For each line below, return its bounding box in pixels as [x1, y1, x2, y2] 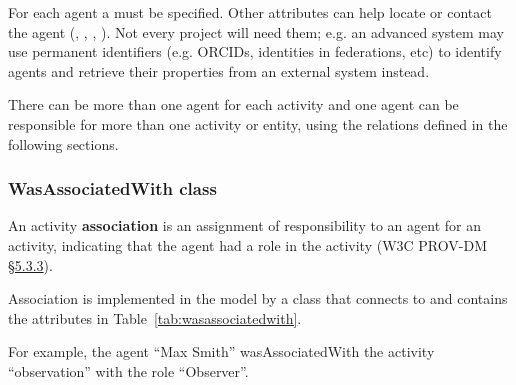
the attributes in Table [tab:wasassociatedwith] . [8, 307, 302, 328]
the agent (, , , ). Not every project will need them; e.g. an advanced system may [8, 21, 505, 42]
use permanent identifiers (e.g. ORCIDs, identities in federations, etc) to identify [8, 41, 502, 62]
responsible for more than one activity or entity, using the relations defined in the [8, 113, 508, 134]
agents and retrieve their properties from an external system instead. [8, 60, 430, 81]
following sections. [8, 133, 119, 154]
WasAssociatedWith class [8, 176, 217, 201]
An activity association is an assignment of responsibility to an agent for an [8, 215, 481, 236]
